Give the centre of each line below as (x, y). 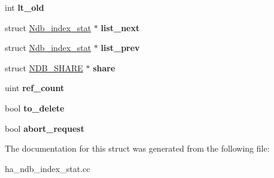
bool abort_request (45, 128)
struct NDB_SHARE (44, 67)
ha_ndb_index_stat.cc (48, 168)
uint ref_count (35, 88)
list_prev (120, 48)
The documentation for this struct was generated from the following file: (137, 148)
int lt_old (25, 7)
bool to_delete (35, 108)
